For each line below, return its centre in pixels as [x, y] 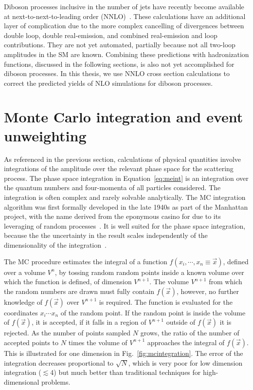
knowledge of [23, 302]
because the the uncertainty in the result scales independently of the [106, 235]
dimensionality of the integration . [55, 245]
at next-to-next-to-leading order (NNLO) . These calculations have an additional [125, 16]
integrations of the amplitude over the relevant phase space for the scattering [119, 168]
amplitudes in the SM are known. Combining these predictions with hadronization [126, 54]
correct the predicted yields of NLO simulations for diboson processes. [108, 83]
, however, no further [208, 291]
